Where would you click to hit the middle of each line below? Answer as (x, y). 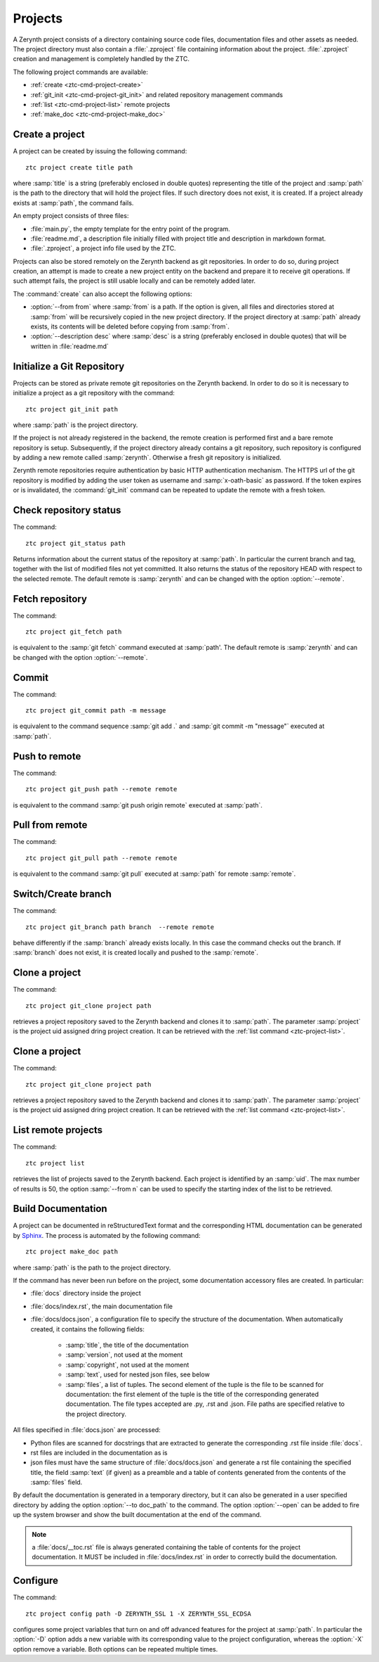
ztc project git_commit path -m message (96, 711)
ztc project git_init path (72, 409)
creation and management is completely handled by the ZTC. (101, 59)
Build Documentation (60, 1209)
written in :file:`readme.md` (69, 346)
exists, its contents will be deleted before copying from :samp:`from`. (130, 326)
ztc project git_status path (75, 543)
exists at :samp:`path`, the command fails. (73, 203)
